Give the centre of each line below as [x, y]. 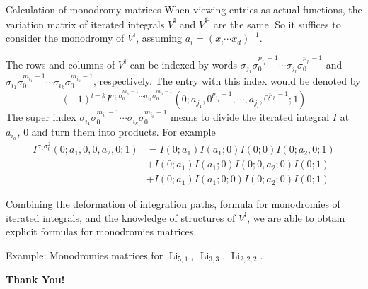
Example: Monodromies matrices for [85, 255]
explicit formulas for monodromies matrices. [101, 231]
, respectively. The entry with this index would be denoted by [227, 81]
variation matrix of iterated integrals [85, 24]
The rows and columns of [61, 64]
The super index [41, 117]
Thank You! [35, 279]
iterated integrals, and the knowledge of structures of [121, 217]
